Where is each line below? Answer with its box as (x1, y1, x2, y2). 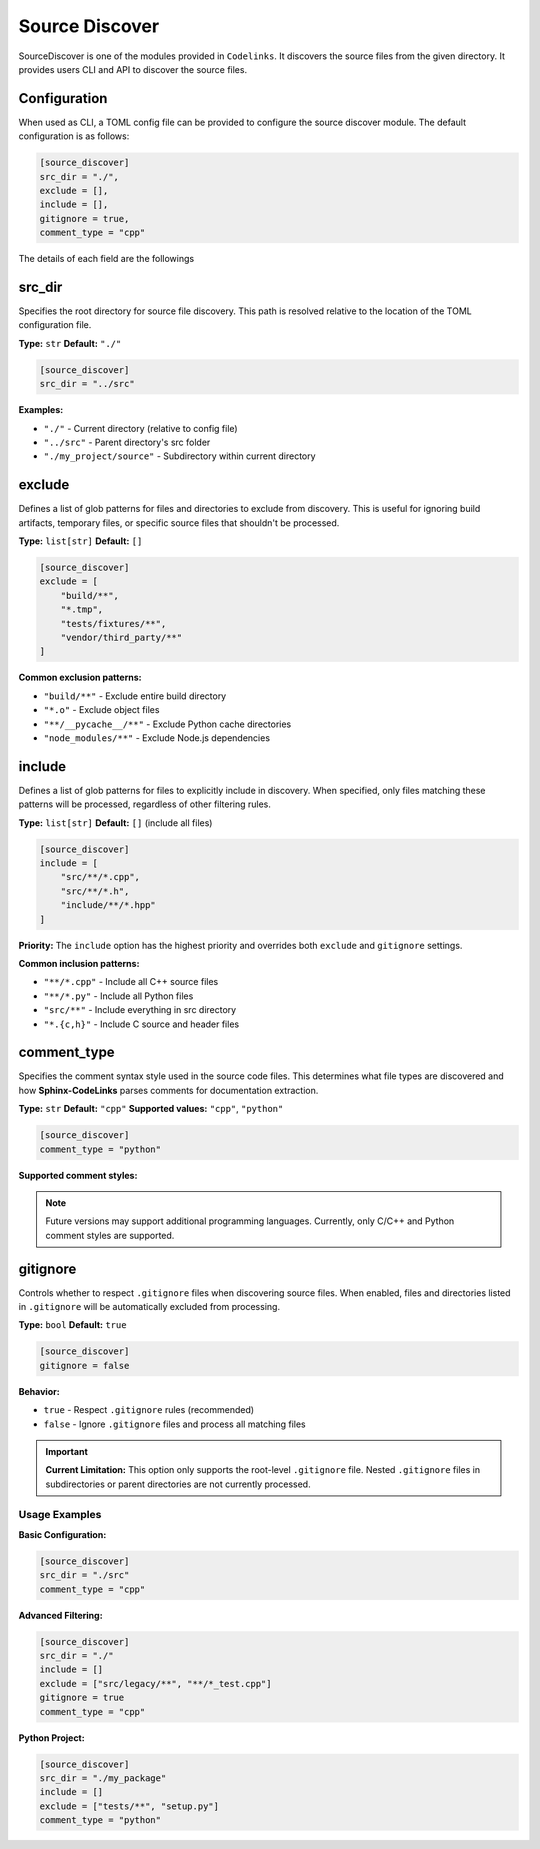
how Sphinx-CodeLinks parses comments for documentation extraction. (18, 1084, 319, 1096)
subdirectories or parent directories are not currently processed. (45, 1478, 311, 1490)
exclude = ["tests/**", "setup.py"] (39, 1800, 220, 1812)
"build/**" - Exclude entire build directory (43, 690, 227, 702)
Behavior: (18, 1385, 60, 1397)
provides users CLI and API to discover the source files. (18, 63, 248, 75)
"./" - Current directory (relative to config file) (43, 422, 239, 434)
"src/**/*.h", (60, 885, 130, 897)
